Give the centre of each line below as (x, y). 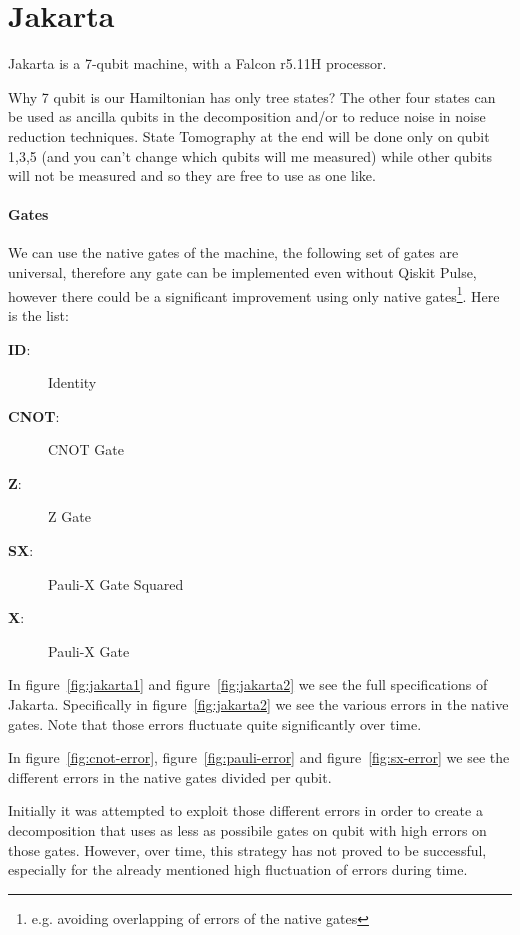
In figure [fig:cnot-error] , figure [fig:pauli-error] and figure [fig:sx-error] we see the (259, 757)
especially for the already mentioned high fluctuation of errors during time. (238, 869)
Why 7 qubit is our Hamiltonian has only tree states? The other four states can (252, 96)
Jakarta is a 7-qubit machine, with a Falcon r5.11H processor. (197, 63)
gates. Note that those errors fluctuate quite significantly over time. (215, 723)
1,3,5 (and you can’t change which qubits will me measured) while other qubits (250, 155)
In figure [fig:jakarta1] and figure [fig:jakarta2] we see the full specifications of (248, 684)
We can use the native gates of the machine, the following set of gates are (233, 252)
